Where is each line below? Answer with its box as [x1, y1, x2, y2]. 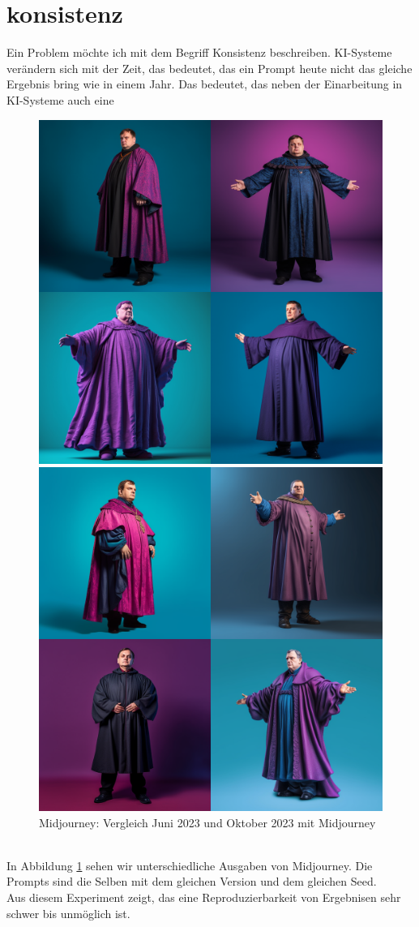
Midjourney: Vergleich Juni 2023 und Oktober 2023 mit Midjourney [39, 813, 376, 830]
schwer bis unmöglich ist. [6, 904, 130, 921]
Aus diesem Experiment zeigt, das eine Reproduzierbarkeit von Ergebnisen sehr [6, 889, 401, 906]
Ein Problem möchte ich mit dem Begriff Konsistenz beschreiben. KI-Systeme [6, 44, 392, 61]
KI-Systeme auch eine [6, 91, 114, 108]
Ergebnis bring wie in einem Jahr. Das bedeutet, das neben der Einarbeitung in [6, 75, 403, 92]
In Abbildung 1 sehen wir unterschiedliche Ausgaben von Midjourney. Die [6, 856, 373, 873]
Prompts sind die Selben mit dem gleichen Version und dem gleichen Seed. [6, 873, 377, 890]
